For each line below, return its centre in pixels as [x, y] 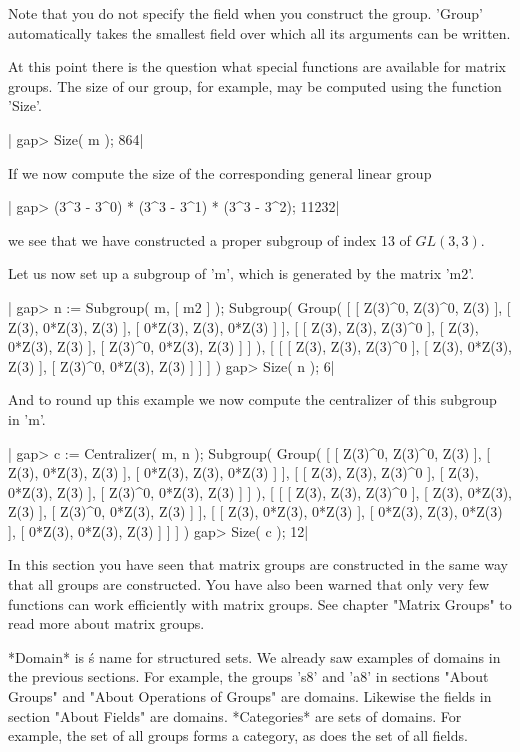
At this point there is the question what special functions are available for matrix [257, 66]
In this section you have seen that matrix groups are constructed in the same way [258, 564]
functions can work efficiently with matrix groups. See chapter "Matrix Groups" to [260, 603]
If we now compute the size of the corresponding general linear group [220, 172]
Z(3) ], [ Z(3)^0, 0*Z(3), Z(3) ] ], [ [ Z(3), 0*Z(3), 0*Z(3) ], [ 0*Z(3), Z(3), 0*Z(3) [255, 511]
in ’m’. [27, 418]
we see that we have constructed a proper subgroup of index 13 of [209, 239]
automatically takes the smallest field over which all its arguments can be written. [259, 32]
